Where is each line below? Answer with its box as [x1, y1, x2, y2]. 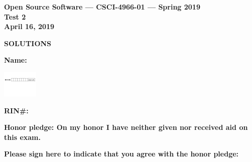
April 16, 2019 [4, 21, 55, 32]
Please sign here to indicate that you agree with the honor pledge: [4, 148, 239, 159]
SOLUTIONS [4, 38, 52, 48]
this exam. [4, 131, 41, 142]
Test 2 [4, 11, 26, 22]
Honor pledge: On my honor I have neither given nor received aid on [4, 122, 248, 132]
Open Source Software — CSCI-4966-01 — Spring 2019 [4, 2, 200, 12]
